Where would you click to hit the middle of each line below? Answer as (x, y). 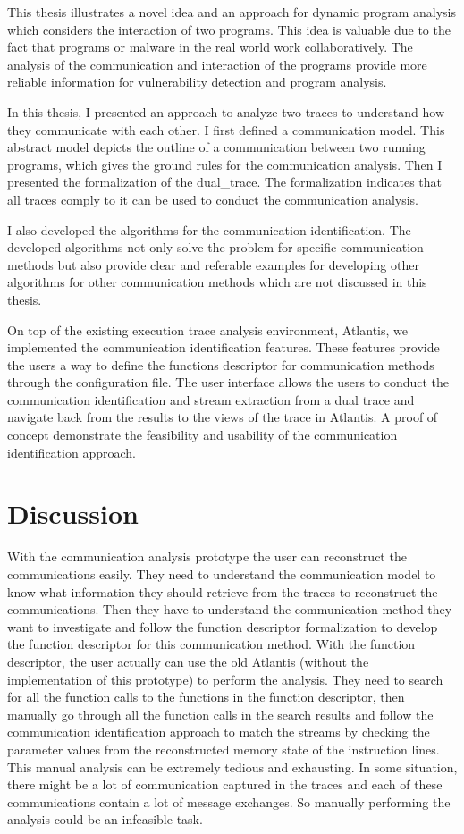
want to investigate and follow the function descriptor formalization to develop (223, 626)
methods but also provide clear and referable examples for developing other (213, 264)
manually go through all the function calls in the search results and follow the (220, 714)
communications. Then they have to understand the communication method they (230, 609)
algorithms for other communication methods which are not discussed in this (217, 282)
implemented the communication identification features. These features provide (224, 347)
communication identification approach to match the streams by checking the (219, 732)
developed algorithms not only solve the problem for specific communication (215, 247)
